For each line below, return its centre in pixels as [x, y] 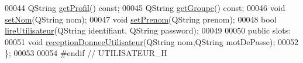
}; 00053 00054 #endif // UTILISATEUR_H [86, 53]
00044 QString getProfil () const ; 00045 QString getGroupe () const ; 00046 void [145, 8]
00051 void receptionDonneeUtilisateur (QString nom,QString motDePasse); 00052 [151, 41]
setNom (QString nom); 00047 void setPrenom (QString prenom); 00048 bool [141, 19]
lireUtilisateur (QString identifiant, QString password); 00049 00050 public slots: [148, 30]
